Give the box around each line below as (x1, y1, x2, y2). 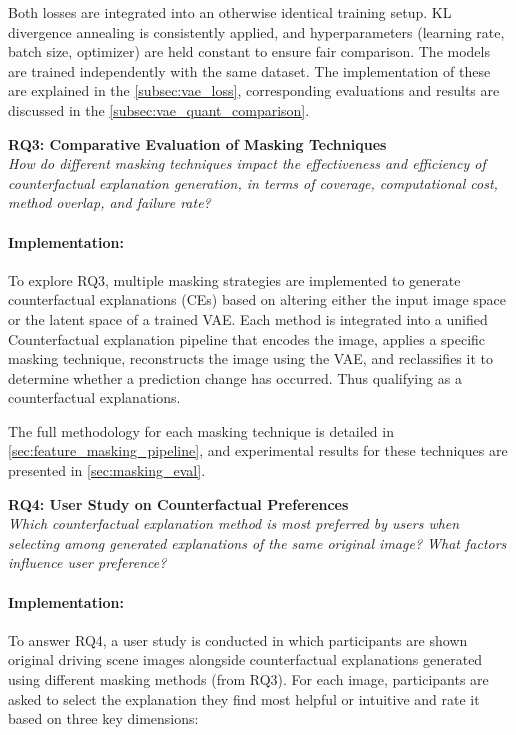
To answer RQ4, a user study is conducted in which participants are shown (8, 629, 468, 650)
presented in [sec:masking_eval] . (8, 460, 206, 481)
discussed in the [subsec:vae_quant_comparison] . (8, 99, 310, 120)
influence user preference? (8, 552, 167, 573)
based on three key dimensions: (8, 708, 199, 729)
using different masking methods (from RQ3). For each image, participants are (8, 669, 489, 690)
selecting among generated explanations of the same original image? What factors (8, 532, 507, 553)
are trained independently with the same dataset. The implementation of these (8, 60, 491, 81)
